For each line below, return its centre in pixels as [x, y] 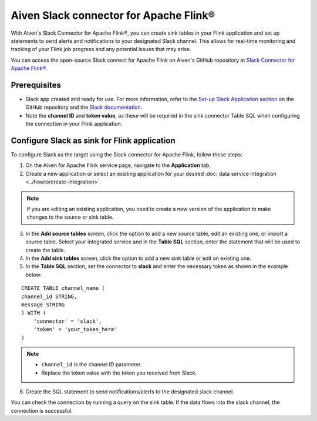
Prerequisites [36, 85]
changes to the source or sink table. [70, 217]
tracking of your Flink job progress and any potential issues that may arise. [101, 49]
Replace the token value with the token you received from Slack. [119, 373]
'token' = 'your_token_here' [75, 330]
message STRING [43, 305]
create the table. [45, 250]
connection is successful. [42, 410]
